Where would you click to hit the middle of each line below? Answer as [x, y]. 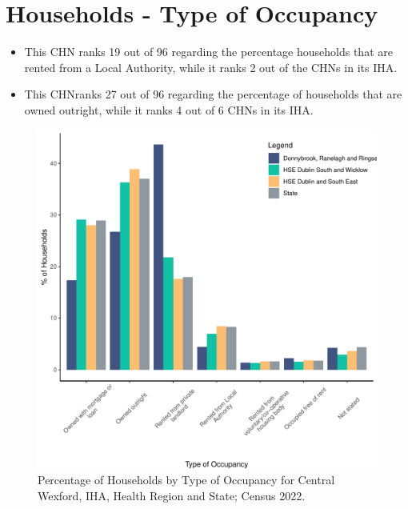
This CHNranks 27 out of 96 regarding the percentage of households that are [213, 94]
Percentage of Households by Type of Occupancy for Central [186, 480]
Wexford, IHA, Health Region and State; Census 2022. [172, 495]
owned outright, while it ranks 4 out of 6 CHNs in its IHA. [169, 109]
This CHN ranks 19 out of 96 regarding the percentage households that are [208, 52]
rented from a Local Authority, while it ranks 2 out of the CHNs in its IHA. [211, 67]
